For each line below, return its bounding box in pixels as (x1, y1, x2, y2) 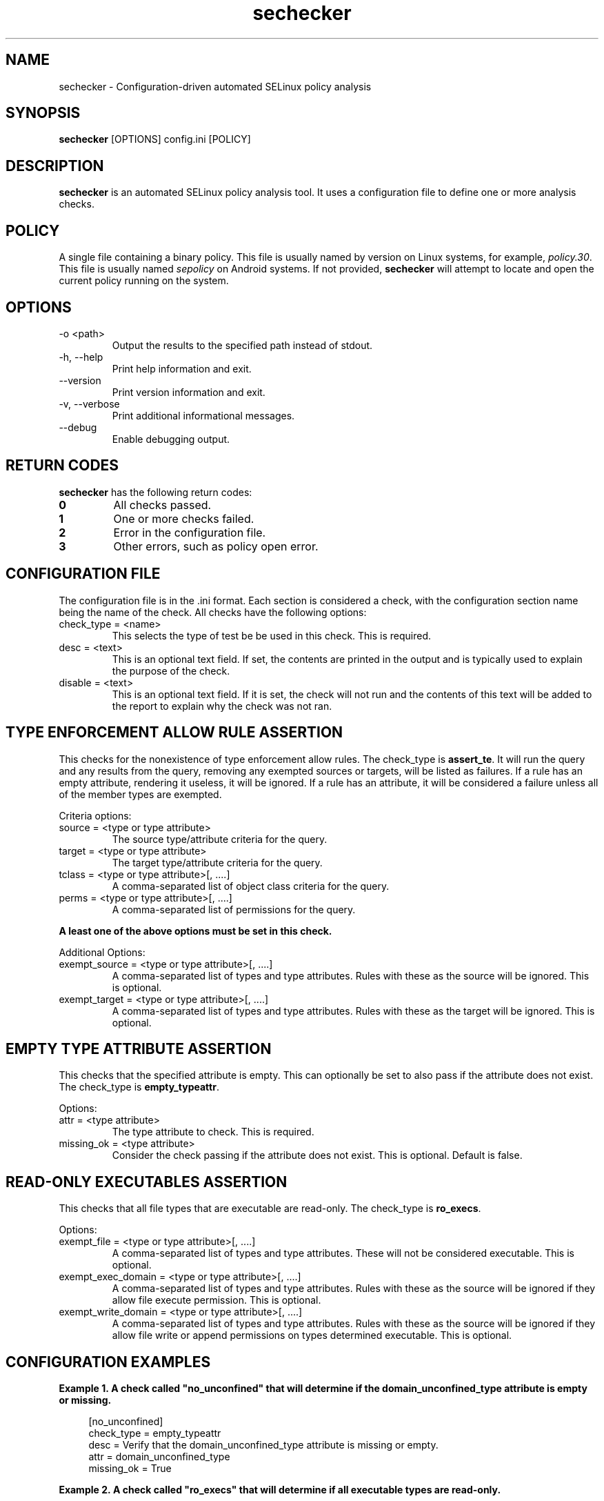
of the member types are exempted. (59, 788, 222, 800)
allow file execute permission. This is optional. (112, 1294, 321, 1306)
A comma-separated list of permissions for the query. (112, 903, 356, 915)
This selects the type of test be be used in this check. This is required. (112, 629, 432, 642)
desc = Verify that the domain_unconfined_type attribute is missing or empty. (88, 1439, 439, 1451)
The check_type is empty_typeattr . (59, 1081, 219, 1093)
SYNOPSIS (6, 104, 81, 122)
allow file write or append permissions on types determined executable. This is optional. (112, 1329, 512, 1342)
